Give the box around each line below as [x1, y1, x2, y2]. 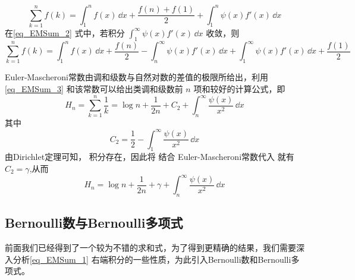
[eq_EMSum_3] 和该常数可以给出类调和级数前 [5, 83, 183, 95]
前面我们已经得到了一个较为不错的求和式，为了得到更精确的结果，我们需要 [5, 241, 296, 254]
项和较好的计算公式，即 [193, 83, 285, 95]
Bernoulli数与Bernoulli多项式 [5, 213, 183, 232]
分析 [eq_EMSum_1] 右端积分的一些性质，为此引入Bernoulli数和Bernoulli [12, 253, 291, 265]
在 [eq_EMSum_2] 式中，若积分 [5, 26, 125, 39]
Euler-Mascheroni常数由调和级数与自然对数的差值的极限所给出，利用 [5, 71, 268, 83]
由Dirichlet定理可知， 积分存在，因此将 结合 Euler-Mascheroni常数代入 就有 [5, 150, 294, 163]
